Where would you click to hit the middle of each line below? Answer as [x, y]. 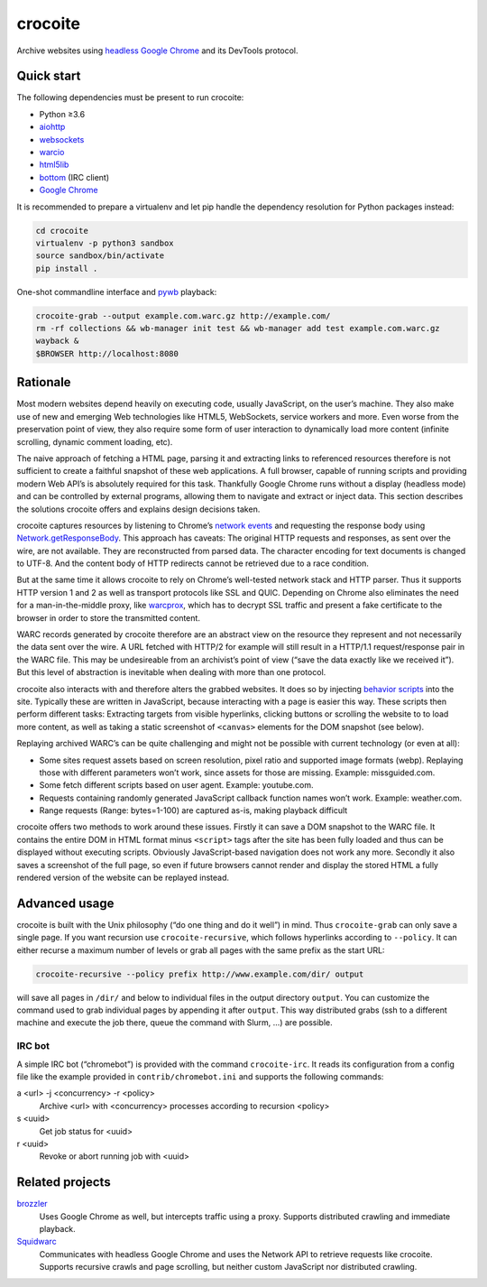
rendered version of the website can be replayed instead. [123, 878]
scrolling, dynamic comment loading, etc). [95, 441]
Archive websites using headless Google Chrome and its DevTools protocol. [157, 51]
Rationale [44, 382]
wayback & [57, 341]
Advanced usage [65, 903]
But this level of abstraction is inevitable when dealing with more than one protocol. [171, 672]
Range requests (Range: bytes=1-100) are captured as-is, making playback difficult [193, 810]
